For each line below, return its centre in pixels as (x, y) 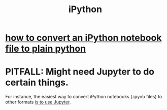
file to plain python (46, 49)
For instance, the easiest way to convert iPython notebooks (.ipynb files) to (84, 97)
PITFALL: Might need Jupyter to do (80, 72)
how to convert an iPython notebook (83, 38)
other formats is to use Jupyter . (38, 102)
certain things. (37, 83)
